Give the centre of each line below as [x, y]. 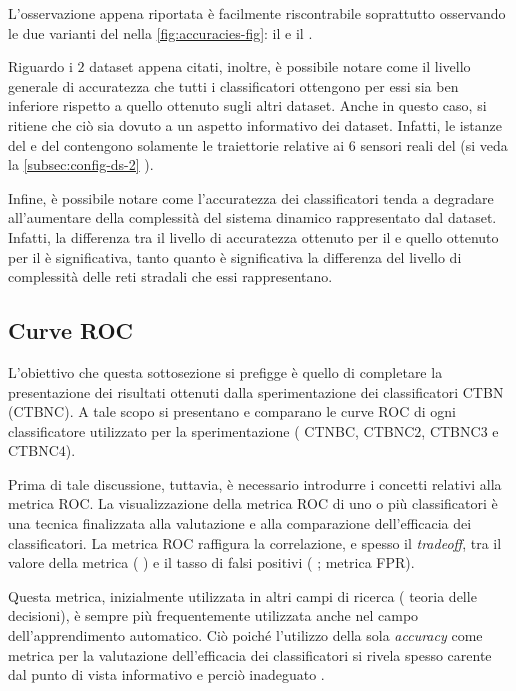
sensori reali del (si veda [434, 144]
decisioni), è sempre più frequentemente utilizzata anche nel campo [213, 615]
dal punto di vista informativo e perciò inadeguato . [166, 674]
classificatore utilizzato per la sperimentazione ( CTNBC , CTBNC [211, 430]
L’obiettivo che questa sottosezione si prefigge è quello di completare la [225, 371]
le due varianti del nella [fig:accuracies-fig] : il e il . [160, 32]
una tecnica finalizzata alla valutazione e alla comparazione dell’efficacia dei [240, 523]
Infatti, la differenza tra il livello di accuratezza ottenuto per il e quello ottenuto [253, 236]
